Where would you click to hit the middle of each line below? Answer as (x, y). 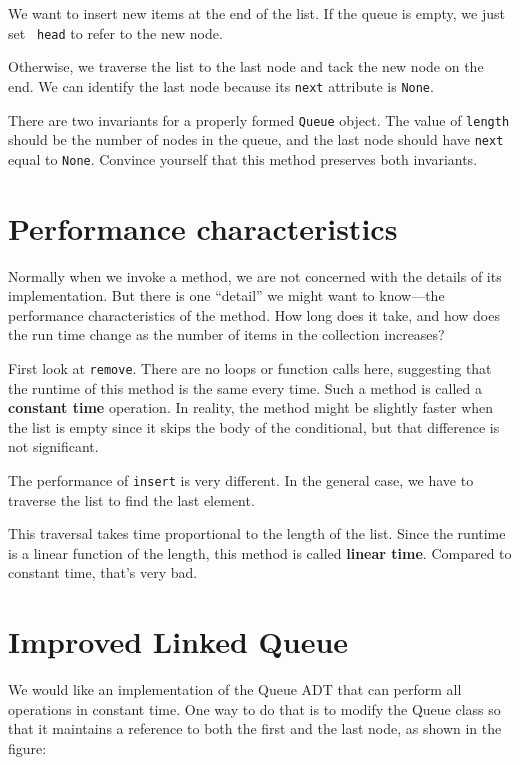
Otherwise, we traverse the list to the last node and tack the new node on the (246, 66)
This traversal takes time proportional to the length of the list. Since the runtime (257, 533)
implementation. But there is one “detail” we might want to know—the (226, 295)
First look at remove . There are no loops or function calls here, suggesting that (250, 367)
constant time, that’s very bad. (103, 572)
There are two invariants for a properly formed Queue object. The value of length (259, 119)
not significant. (53, 446)
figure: (27, 747)
